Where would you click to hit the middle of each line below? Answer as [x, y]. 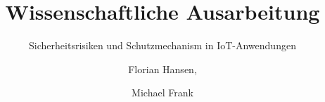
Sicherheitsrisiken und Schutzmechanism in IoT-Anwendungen [162, 45]
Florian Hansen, [162, 69]
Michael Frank [162, 93]
